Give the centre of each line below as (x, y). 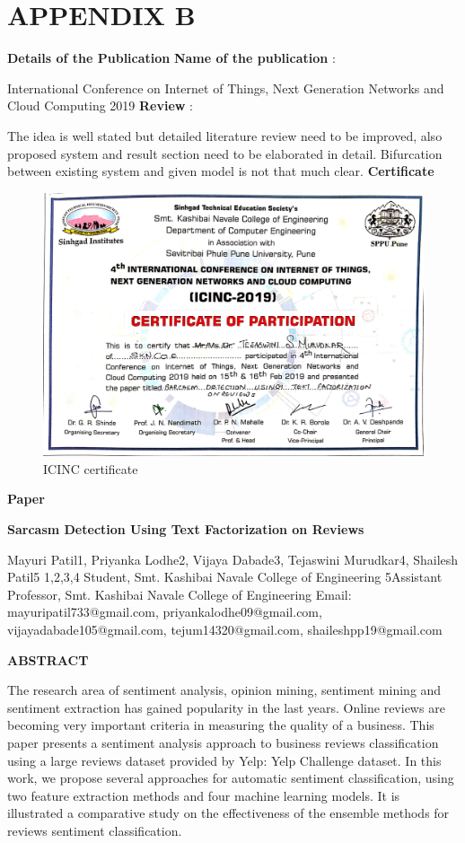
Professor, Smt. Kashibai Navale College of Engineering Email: (180, 594)
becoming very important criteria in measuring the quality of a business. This (221, 725)
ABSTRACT (48, 659)
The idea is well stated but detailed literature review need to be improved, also (225, 135)
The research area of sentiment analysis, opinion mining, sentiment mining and (224, 690)
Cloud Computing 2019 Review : (101, 105)
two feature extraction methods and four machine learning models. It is (204, 795)
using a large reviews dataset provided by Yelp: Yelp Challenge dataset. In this (224, 760)
